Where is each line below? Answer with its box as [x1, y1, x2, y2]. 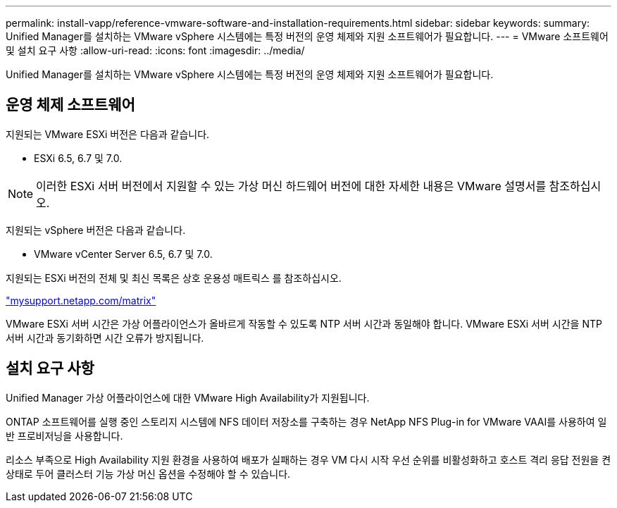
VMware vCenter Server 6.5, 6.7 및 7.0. [34, 247, 213, 260]
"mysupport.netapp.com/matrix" [6, 294, 156, 306]
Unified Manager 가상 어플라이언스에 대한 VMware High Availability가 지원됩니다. [6, 391, 370, 404]
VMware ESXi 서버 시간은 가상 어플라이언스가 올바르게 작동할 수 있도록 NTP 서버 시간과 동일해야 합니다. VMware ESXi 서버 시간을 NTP [6, 317, 602, 330]
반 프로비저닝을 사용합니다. [6, 429, 123, 442]
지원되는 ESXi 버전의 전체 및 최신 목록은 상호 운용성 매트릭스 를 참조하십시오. [6, 271, 342, 284]
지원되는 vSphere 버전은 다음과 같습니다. [6, 223, 186, 236]
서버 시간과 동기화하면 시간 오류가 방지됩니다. [6, 331, 204, 344]
